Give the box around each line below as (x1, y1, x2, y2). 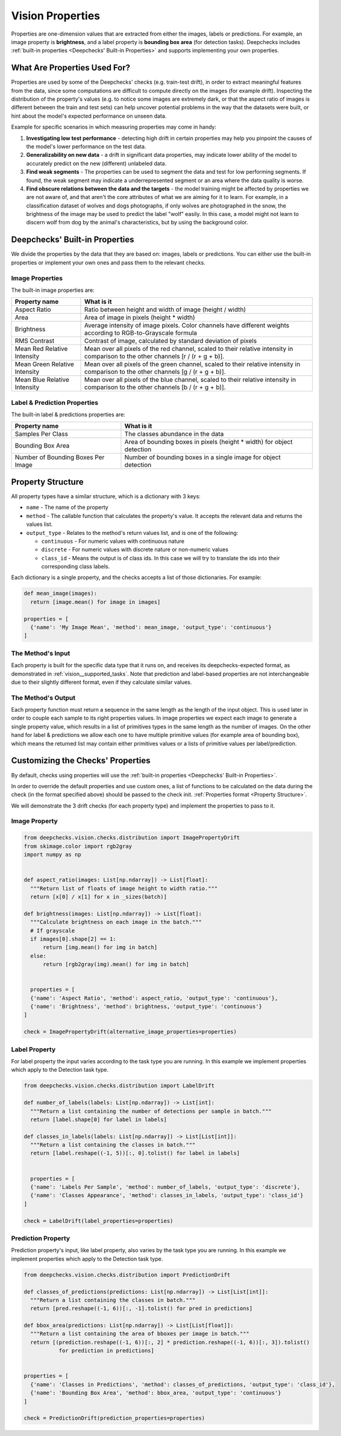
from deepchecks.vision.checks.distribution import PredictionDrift (23, 1271, 231, 1278)
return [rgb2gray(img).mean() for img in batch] (43, 961, 189, 968)
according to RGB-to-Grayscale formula (84, 329, 198, 337)
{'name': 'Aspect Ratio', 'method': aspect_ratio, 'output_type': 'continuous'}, (30, 995, 278, 1001)
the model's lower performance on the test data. (26, 142, 146, 150)
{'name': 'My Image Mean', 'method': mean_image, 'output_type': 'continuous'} (30, 624, 272, 631)
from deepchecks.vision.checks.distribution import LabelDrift (23, 1083, 215, 1089)
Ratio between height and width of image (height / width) (84, 305, 246, 314)
